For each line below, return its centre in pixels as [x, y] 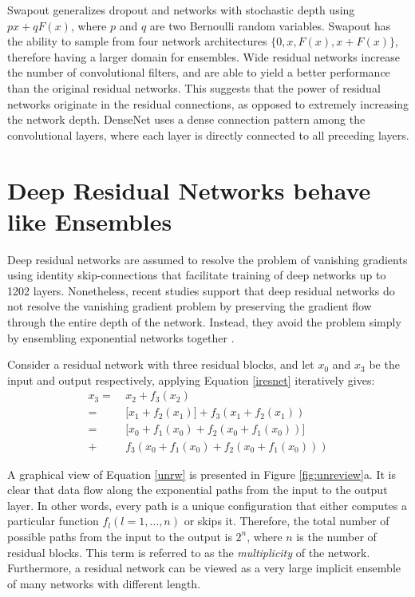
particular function [53, 521]
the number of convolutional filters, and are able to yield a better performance [199, 72]
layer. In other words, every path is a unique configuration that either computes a [207, 505]
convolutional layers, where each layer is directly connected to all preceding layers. [208, 134]
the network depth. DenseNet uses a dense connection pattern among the [186, 119]
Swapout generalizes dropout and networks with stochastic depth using [181, 10]
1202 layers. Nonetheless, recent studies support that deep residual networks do [201, 290]
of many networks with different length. [104, 583]
